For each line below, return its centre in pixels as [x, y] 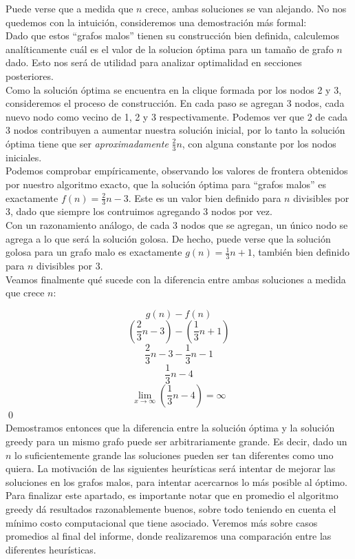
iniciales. [24, 157]
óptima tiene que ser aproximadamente [87, 143]
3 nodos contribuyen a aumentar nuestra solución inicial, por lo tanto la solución [175, 130]
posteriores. [30, 75]
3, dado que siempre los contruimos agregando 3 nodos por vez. [139, 211]
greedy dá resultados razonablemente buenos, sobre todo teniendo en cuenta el [171, 509]
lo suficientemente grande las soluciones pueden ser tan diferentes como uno [174, 455]
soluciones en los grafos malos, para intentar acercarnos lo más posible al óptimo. [176, 481]
